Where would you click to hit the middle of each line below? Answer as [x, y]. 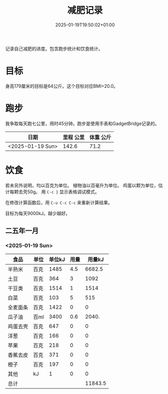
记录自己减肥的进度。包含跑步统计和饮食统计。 [54, 48]
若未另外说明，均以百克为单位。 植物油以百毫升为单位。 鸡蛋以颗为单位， [82, 185]
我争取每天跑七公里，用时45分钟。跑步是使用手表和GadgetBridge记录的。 [82, 123]
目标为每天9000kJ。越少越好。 [38, 213]
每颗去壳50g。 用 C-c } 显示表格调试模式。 [54, 191]
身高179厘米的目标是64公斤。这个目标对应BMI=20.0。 [62, 86]
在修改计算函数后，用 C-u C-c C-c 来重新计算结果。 [59, 202]
